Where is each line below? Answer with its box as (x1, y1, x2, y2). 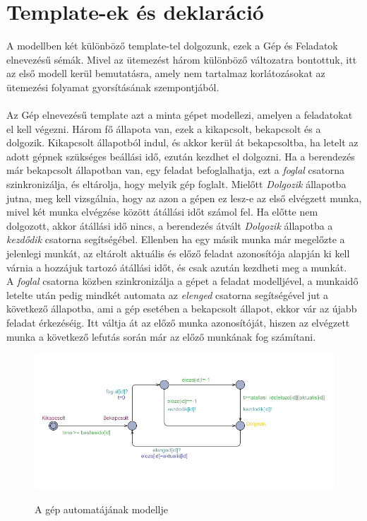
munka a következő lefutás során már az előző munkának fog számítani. (6, 329, 316, 344)
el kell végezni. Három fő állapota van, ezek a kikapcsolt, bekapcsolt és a (6, 121, 321, 136)
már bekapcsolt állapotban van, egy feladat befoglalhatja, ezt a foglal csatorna (6, 163, 344, 177)
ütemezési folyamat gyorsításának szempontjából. (6, 79, 219, 94)
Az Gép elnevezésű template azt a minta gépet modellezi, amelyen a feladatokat (6, 107, 353, 122)
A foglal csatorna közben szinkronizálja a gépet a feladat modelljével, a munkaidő (6, 274, 359, 288)
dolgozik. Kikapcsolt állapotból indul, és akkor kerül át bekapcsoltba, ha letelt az (6, 135, 359, 150)
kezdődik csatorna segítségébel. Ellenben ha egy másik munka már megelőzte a (6, 232, 345, 247)
